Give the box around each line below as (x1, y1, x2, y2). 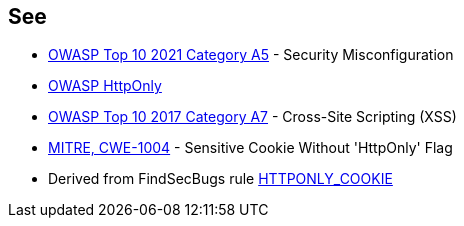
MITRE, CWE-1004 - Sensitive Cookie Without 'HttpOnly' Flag (48, 139, 453, 157)
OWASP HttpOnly (48, 77, 162, 95)
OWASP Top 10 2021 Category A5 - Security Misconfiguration (48, 46, 454, 64)
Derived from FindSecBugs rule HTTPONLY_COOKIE (48, 170, 393, 188)
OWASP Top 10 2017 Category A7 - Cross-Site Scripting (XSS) (48, 108, 457, 126)
